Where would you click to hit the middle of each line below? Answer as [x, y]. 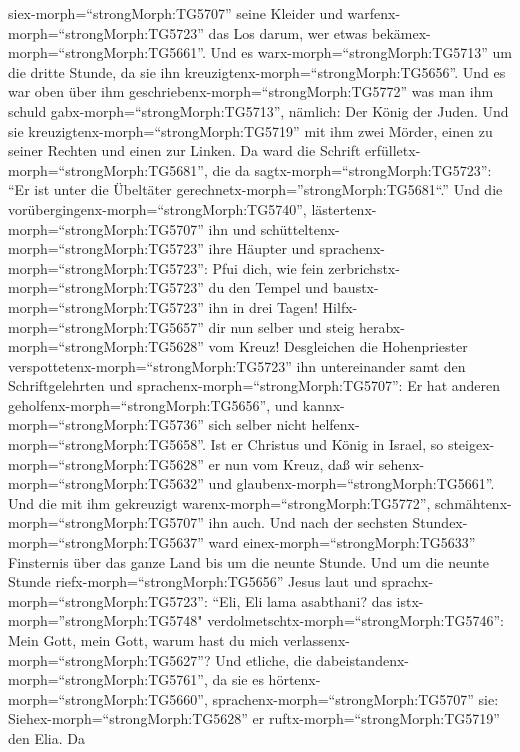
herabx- [381, 326]
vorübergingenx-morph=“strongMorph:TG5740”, [157, 208]
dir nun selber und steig [281, 326]
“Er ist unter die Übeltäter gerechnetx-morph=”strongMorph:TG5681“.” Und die [255, 189]
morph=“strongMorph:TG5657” [106, 326]
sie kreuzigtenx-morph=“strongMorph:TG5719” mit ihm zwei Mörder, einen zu [250, 130]
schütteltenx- [300, 228]
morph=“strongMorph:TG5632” [106, 483]
